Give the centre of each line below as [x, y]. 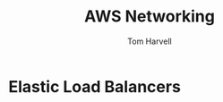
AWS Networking [150, 17]
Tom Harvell [150, 41]
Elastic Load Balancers [94, 86]
